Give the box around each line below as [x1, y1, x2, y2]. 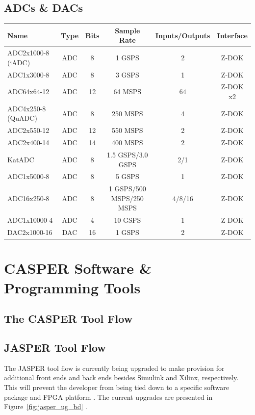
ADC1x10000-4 [7, 215, 53, 225]
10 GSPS [114, 215, 141, 225]
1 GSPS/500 [108, 183, 146, 194]
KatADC [7, 154, 34, 164]
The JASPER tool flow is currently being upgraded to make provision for [4, 363, 225, 373]
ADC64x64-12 [7, 86, 50, 97]
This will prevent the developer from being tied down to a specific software [4, 382, 229, 392]
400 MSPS [112, 137, 143, 148]
